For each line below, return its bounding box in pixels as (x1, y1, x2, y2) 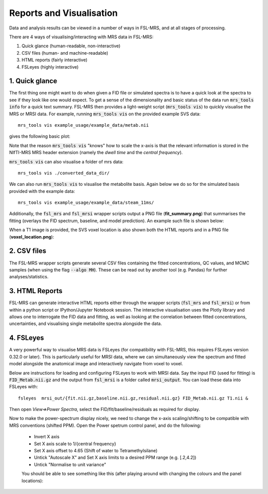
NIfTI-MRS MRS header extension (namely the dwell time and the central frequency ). (9, 150, 183, 156)
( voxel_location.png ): (9, 234, 55, 240)
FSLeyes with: (9, 384, 38, 390)
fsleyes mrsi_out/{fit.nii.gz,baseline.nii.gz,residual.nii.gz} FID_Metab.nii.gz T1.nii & (18, 395, 248, 401)
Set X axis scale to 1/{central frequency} (34, 440, 117, 447)
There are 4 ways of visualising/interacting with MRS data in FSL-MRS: (9, 34, 154, 40)
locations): (21, 478, 43, 484)
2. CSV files (9, 247, 47, 255)
